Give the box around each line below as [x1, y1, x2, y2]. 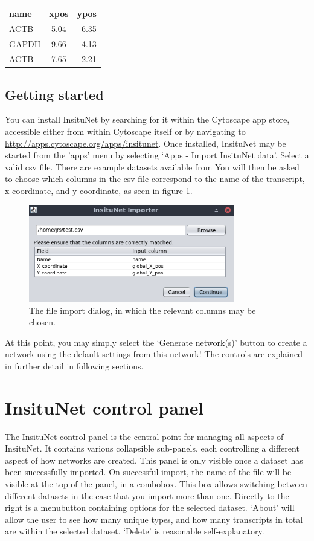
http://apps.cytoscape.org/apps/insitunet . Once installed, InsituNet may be [5, 137, 286, 149]
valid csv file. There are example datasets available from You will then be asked [5, 160, 300, 173]
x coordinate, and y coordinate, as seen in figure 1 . [5, 184, 193, 196]
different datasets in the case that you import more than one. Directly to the [5, 489, 289, 502]
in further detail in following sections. [5, 359, 144, 372]
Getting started [5, 85, 104, 103]
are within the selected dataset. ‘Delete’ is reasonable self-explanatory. [5, 525, 264, 537]
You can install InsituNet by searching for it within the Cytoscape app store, [5, 113, 290, 126]
